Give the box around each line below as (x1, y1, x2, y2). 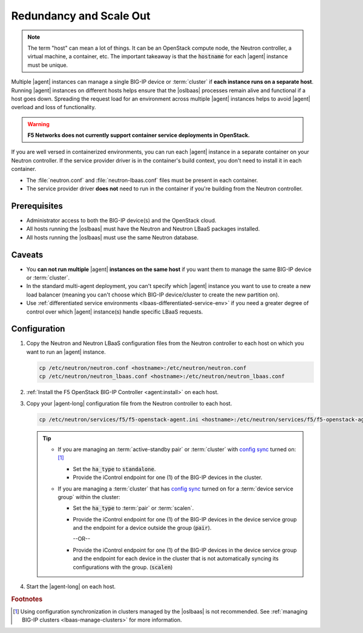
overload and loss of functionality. (11, 104, 96, 111)
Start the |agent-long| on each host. (26, 583, 116, 591)
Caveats (11, 249, 44, 260)
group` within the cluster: (57, 493, 120, 500)
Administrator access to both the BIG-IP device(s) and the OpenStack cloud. (26, 216, 217, 224)
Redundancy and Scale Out (11, 9, 151, 22)
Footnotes (11, 595, 43, 603)
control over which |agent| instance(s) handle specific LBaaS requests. (26, 308, 203, 315)
